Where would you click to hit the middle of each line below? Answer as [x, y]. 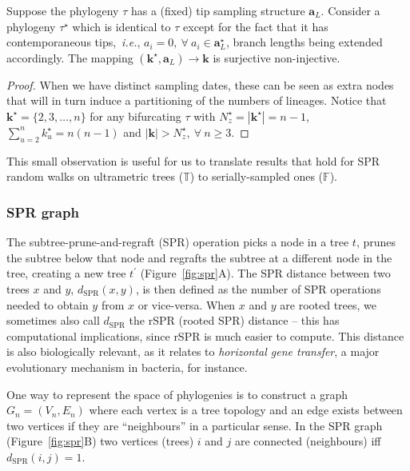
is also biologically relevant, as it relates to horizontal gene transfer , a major [193, 351]
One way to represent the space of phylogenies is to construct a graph [177, 394]
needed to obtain [48, 304]
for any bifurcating [135, 116]
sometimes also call [53, 320]
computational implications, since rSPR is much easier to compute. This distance [205, 335]
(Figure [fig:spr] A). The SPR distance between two [265, 273]
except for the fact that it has [256, 26]
